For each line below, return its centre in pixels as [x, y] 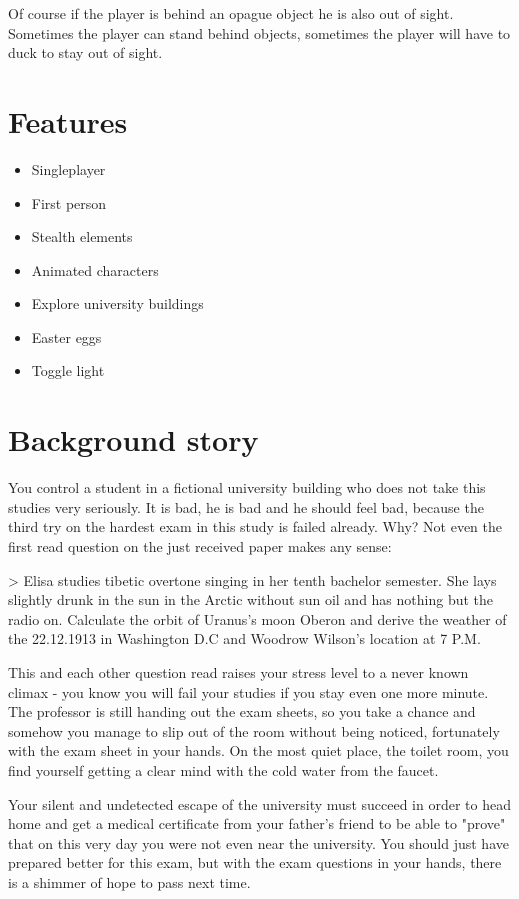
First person [69, 202]
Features [68, 120]
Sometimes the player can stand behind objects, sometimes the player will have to [259, 32]
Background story [133, 439]
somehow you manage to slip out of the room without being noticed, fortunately [254, 730]
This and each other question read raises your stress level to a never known [238, 671]
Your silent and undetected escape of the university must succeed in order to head [259, 803]
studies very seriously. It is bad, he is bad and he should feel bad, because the [246, 506]
